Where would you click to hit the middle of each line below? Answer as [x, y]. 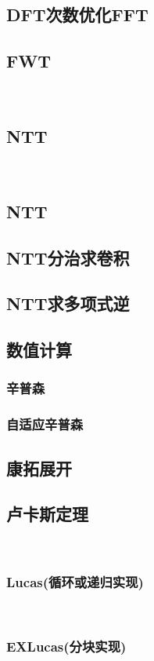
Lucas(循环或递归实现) [75, 581]
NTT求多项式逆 [68, 303]
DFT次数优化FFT [77, 15]
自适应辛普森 [45, 424]
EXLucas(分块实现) [66, 646]
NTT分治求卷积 [68, 257]
